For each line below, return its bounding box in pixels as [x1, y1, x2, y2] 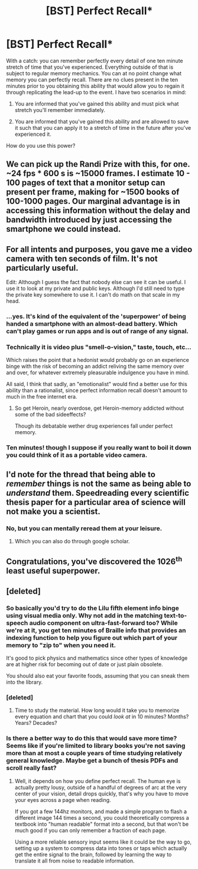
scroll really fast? [6, 764, 57, 772]
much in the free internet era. [6, 393, 77, 400]
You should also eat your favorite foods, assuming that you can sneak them [6, 672, 190, 680]
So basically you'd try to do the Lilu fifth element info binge [6, 604, 179, 612]
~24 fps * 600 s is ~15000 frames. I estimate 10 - [6, 168, 190, 179]
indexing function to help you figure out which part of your [6, 634, 178, 642]
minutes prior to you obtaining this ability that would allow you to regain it [6, 82, 184, 90]
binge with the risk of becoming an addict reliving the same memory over [6, 363, 184, 370]
